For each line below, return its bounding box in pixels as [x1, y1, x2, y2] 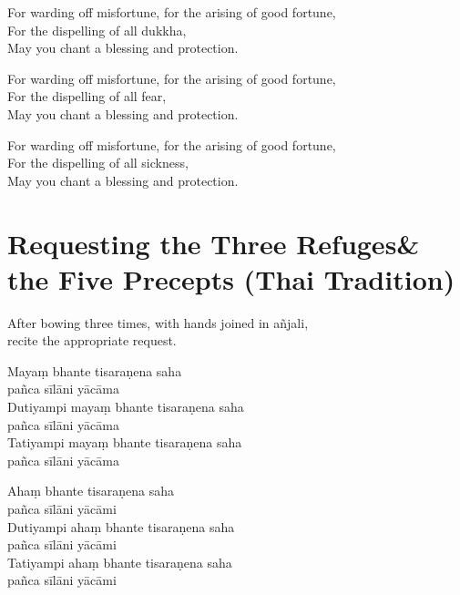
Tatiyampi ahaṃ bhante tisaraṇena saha [7, 552, 232, 571]
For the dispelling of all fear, [7, 87, 167, 106]
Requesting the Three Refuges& [7, 224, 420, 262]
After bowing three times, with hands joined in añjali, [7, 313, 309, 332]
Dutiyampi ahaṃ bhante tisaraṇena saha [7, 517, 235, 536]
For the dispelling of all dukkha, [7, 20, 187, 39]
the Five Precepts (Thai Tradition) [7, 260, 455, 297]
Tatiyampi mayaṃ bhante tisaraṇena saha [7, 433, 242, 452]
